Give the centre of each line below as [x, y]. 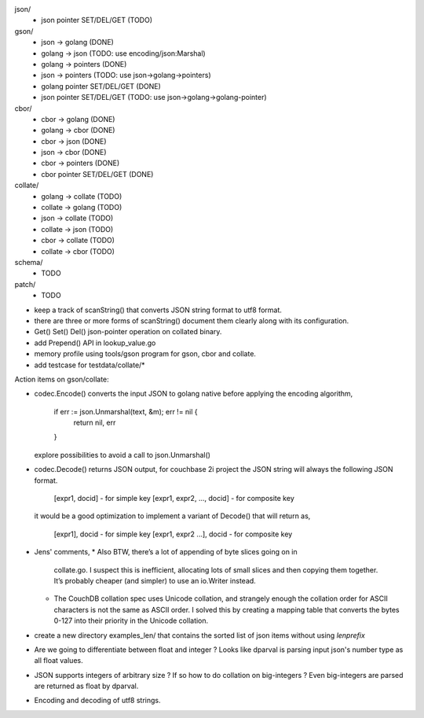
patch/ [25, 284]
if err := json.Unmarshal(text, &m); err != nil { [126, 411]
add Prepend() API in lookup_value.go [95, 343]
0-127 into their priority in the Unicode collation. [131, 620]
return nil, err [95, 423]
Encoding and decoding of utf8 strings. [97, 701]
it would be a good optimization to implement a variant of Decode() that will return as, [172, 516]
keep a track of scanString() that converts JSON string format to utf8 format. [158, 310]
